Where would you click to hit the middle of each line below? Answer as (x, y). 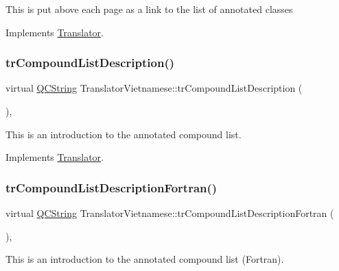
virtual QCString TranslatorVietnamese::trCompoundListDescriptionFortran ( (170, 213)
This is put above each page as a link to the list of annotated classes (149, 9)
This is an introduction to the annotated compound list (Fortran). (145, 259)
